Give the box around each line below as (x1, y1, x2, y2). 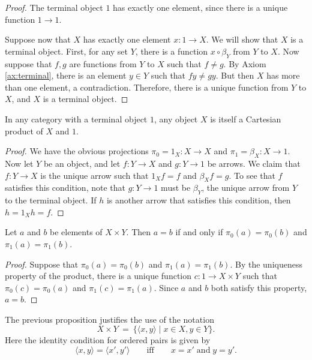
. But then (215, 69, 254, 82)
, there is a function (135, 44, 208, 57)
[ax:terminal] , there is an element (5, 69, 127, 82)
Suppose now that (5, 33, 71, 46)
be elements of (50, 226, 103, 238)
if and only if (175, 226, 223, 238)
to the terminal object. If (5, 194, 97, 206)
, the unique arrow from (202, 181, 290, 194)
